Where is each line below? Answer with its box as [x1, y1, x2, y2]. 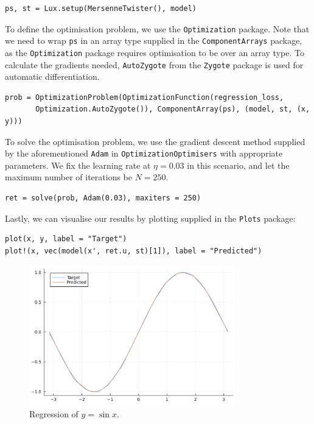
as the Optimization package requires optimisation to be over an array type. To [5, 46, 304, 58]
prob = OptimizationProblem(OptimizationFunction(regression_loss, [5, 93, 284, 102]
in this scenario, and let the [187, 158, 290, 171]
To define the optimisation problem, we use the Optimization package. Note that [5, 22, 310, 35]
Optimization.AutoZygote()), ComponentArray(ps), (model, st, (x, [35, 105, 310, 114]
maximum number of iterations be [5, 171, 132, 183]
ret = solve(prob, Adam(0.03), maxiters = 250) [5, 194, 201, 203]
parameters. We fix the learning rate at [5, 158, 151, 171]
